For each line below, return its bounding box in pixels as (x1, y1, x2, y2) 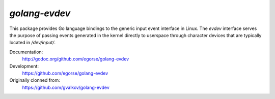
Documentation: (9, 49, 43, 55)
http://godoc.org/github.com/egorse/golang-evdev (22, 56, 129, 62)
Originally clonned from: (9, 77, 61, 83)
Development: (9, 63, 39, 69)
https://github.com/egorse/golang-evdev (22, 70, 108, 76)
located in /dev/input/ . (9, 40, 56, 46)
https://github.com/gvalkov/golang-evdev (22, 84, 109, 90)
